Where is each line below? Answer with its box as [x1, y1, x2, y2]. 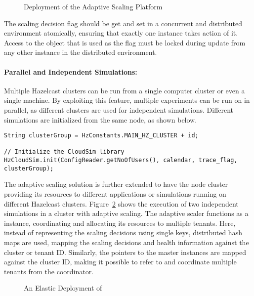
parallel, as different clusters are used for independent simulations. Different [4, 104, 234, 115]
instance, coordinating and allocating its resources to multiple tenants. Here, [4, 217, 236, 228]
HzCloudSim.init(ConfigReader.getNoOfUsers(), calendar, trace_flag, [4, 157, 238, 164]
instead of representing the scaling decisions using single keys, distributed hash [4, 227, 242, 238]
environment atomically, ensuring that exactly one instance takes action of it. [4, 28, 238, 38]
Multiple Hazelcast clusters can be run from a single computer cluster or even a [4, 85, 245, 95]
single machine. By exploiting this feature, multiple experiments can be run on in [4, 95, 250, 105]
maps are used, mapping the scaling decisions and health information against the [4, 237, 249, 247]
